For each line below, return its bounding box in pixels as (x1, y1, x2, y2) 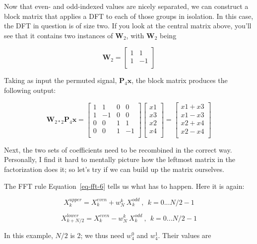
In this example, (4, 230, 53, 241)
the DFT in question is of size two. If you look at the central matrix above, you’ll (4, 20, 252, 31)
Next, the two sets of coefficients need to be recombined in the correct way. (4, 144, 232, 155)
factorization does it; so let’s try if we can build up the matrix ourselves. (4, 163, 224, 174)
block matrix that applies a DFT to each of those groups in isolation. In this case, (4, 10, 254, 21)
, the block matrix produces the (131, 75, 228, 85)
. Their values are (158, 230, 211, 241)
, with (126, 30, 144, 40)
